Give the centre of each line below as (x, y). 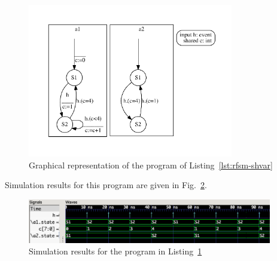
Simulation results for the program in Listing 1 (115, 251)
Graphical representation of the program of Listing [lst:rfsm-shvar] (151, 165)
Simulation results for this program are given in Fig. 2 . (106, 185)
